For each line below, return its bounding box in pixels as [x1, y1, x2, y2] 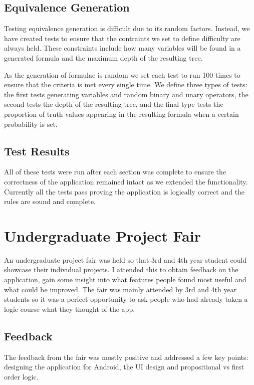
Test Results [4, 143, 70, 158]
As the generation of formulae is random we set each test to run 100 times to [4, 69, 240, 80]
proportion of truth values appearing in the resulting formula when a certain [4, 108, 239, 119]
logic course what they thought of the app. [4, 303, 135, 314]
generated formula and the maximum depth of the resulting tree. [4, 52, 203, 63]
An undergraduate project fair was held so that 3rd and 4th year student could [4, 254, 247, 265]
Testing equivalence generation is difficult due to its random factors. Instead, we [4, 23, 250, 34]
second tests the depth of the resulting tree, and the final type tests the [4, 99, 223, 109]
